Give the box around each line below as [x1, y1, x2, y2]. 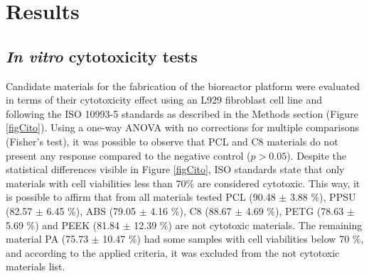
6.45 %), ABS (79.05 [46, 203, 136, 218]
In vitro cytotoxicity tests [6, 45, 198, 67]
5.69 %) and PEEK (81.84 [6, 217, 120, 232]
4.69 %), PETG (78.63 [245, 203, 344, 218]
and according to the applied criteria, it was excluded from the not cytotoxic [6, 245, 340, 260]
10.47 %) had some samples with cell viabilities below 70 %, [102, 231, 364, 246]
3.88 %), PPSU [289, 189, 356, 204]
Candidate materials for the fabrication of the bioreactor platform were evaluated [6, 78, 360, 93]
